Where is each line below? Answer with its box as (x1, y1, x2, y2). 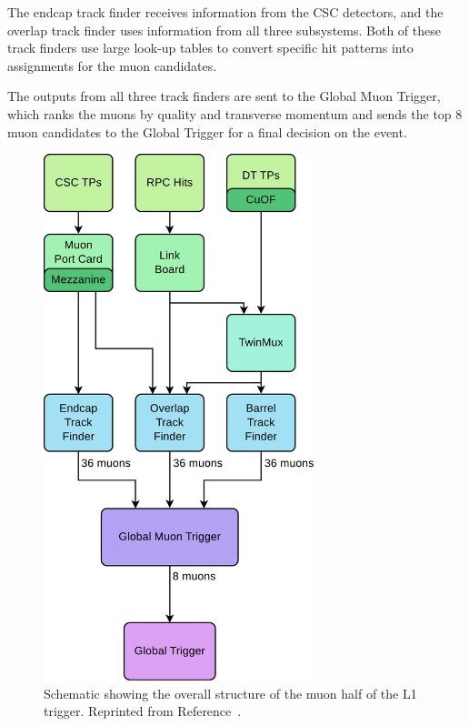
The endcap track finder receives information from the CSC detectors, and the (7, 3, 444, 21)
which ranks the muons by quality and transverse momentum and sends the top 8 (7, 104, 463, 123)
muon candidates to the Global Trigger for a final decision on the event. (7, 122, 407, 141)
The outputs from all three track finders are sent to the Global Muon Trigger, (7, 86, 441, 106)
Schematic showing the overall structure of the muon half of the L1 (44, 683, 417, 702)
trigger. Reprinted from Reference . (44, 701, 242, 721)
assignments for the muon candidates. (7, 55, 217, 75)
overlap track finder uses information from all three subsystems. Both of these (7, 20, 441, 39)
